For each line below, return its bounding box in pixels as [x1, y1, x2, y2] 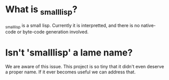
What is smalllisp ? [5, 4, 78, 17]
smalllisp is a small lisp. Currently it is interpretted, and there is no [5, 22, 140, 30]
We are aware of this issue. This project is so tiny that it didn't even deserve [5, 64, 164, 70]
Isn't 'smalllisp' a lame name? [5, 47, 133, 58]
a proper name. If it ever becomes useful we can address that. [5, 69, 136, 75]
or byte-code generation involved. [17, 29, 89, 35]
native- [140, 22, 156, 29]
